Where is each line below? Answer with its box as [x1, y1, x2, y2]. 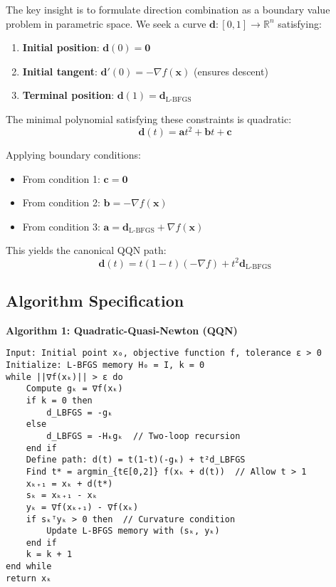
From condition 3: [22, 218, 100, 233]
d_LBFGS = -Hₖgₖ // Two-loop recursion [46, 430, 241, 441]
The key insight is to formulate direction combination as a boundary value [6, 2, 330, 16]
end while [6, 561, 52, 572]
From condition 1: [22, 171, 100, 186]
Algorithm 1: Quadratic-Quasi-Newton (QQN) [6, 322, 238, 337]
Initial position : [22, 40, 100, 55]
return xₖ [6, 573, 52, 583]
